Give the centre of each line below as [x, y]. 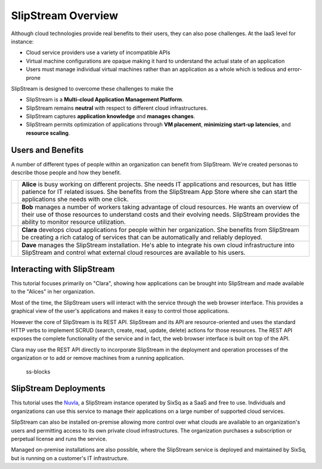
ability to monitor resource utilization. [74, 222]
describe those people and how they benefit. [66, 172]
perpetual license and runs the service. [59, 439]
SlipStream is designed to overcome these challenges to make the [92, 88]
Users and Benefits [47, 150]
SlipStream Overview [65, 16]
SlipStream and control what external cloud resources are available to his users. [134, 252]
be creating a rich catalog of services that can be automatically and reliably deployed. [142, 237]
